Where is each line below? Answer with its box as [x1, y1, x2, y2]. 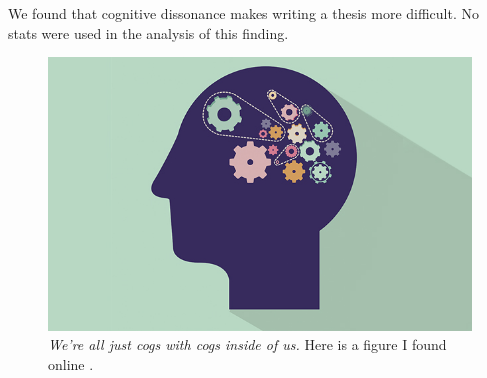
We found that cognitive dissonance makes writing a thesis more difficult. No [8, 3, 480, 23]
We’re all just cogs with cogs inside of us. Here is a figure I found [48, 334, 447, 355]
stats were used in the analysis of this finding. [8, 22, 289, 43]
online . [48, 353, 94, 374]
